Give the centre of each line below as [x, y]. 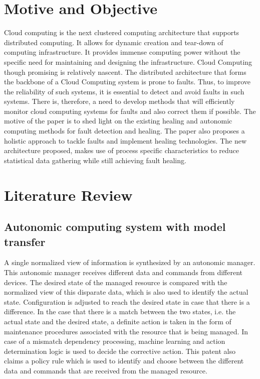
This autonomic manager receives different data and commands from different [123, 272]
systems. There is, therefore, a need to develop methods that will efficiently [119, 101]
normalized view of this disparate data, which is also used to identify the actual [126, 292]
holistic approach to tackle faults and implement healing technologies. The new [125, 140]
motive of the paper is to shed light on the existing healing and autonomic [118, 121]
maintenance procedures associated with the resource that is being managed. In [126, 331]
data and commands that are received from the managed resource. [106, 370]
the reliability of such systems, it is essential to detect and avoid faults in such [124, 91]
